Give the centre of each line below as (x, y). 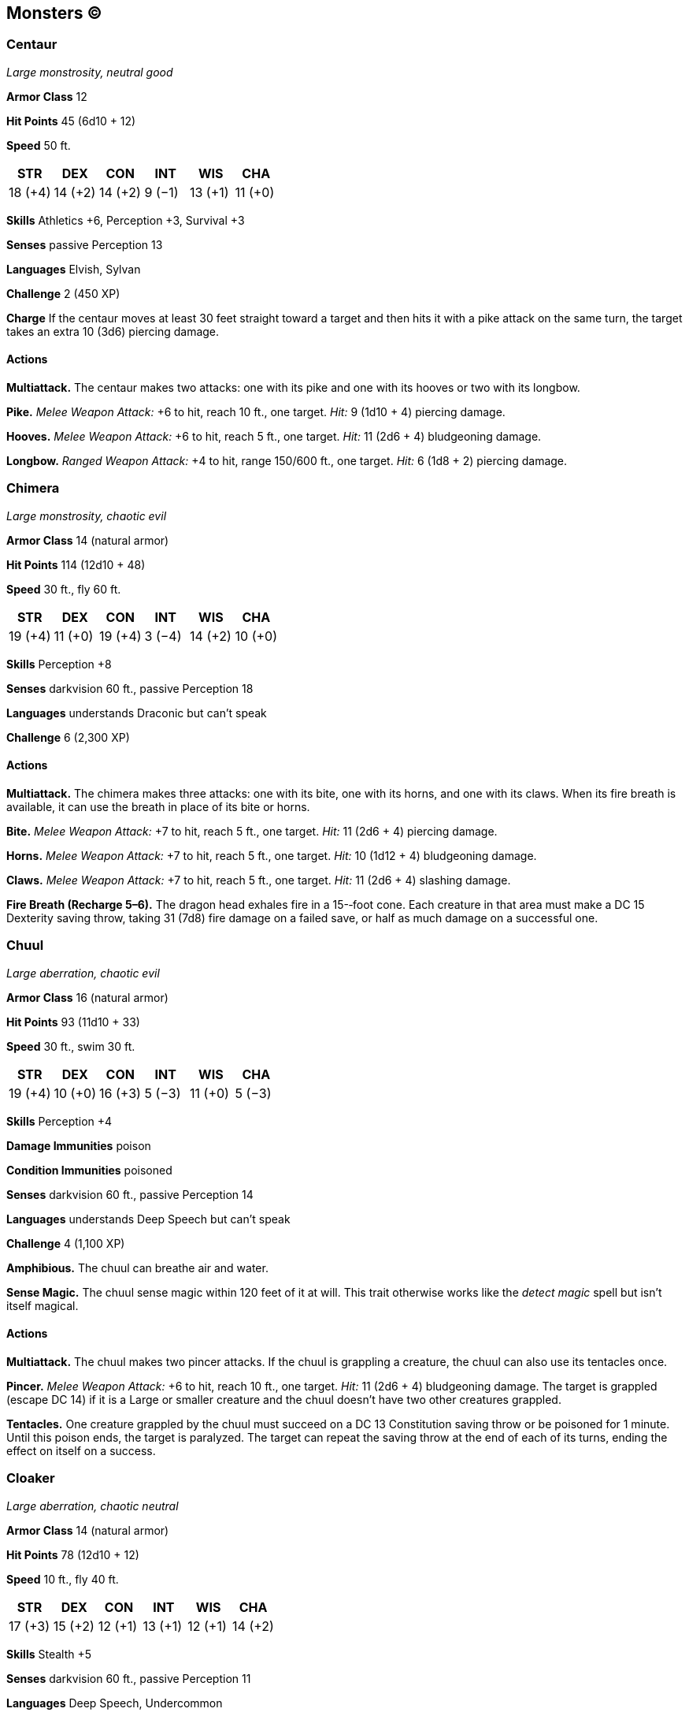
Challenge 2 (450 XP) (63, 293)
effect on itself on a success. (81, 1450)
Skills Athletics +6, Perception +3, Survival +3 (126, 220)
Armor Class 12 (47, 96)
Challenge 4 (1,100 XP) (66, 1243)
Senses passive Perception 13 (85, 244)
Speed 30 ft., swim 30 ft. (71, 1046)
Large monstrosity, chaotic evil (87, 516)
